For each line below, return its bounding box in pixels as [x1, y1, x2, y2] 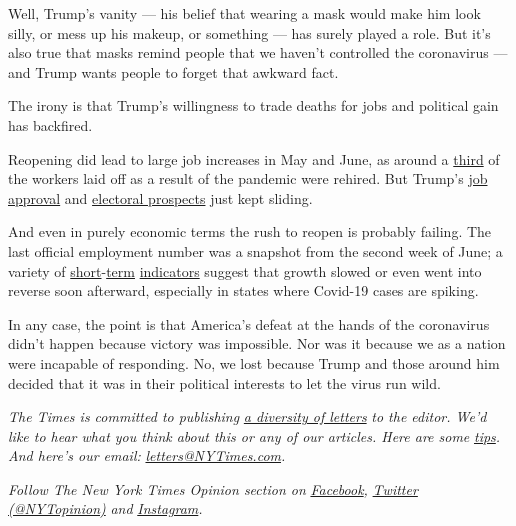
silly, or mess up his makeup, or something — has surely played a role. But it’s [8, 22, 491, 43]
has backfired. [8, 114, 93, 135]
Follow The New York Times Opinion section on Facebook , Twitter [8, 478, 418, 499]
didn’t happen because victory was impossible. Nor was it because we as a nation [8, 333, 506, 354]
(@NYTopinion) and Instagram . [8, 498, 203, 519]
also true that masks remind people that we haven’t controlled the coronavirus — [8, 42, 508, 63]
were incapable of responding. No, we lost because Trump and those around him [8, 352, 500, 373]
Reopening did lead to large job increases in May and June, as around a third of [8, 148, 500, 169]
